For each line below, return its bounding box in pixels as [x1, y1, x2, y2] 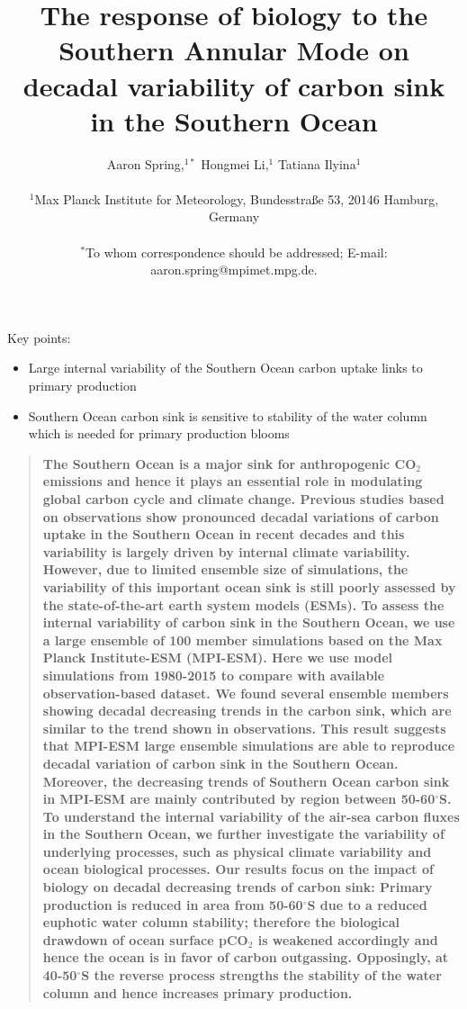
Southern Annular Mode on [58, 32, 409, 68]
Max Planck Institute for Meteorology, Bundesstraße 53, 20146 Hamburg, [34, 189, 439, 208]
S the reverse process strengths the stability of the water [81, 966, 442, 985]
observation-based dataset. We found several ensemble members [42, 683, 449, 702]
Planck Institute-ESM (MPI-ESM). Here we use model [42, 648, 393, 667]
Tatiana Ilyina [277, 154, 356, 173]
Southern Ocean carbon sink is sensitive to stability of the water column [28, 406, 427, 425]
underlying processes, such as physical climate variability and [42, 842, 432, 860]
